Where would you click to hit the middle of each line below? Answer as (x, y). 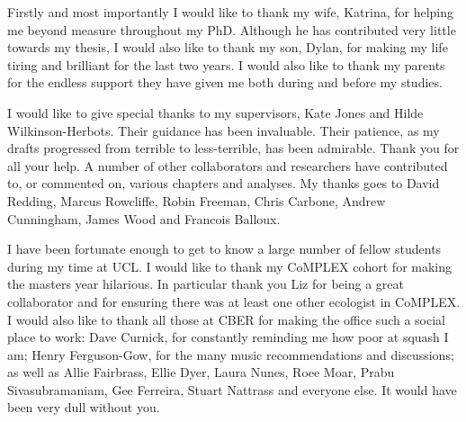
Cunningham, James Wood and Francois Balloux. (144, 218)
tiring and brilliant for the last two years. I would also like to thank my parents (226, 64)
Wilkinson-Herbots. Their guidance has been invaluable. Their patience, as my (224, 130)
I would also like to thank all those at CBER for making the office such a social (226, 319)
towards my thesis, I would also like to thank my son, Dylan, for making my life (228, 47)
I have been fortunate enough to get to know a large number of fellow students (224, 249)
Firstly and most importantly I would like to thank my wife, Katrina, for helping (231, 12)
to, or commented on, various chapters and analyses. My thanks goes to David (224, 183)
